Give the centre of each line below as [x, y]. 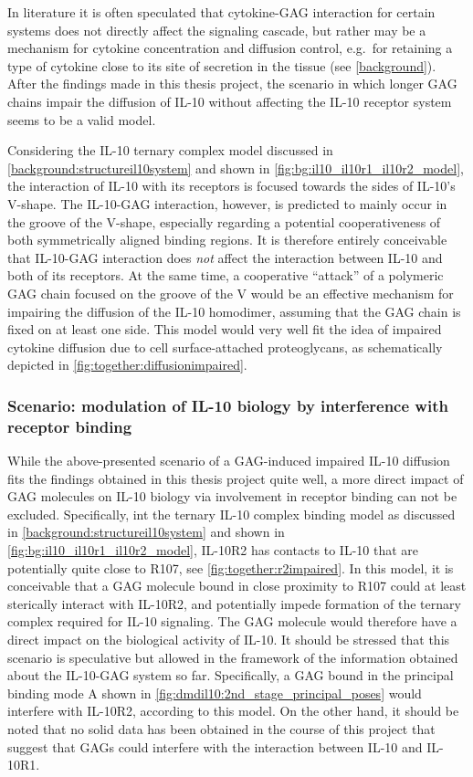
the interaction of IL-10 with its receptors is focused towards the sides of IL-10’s [231, 186]
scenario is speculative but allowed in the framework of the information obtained [233, 657]
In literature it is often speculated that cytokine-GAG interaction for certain [221, 12]
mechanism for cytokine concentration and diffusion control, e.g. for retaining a [230, 48]
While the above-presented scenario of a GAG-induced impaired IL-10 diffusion [229, 461]
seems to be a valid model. [82, 119]
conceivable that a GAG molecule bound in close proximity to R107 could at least [237, 586]
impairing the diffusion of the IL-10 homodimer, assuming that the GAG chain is [234, 311]
